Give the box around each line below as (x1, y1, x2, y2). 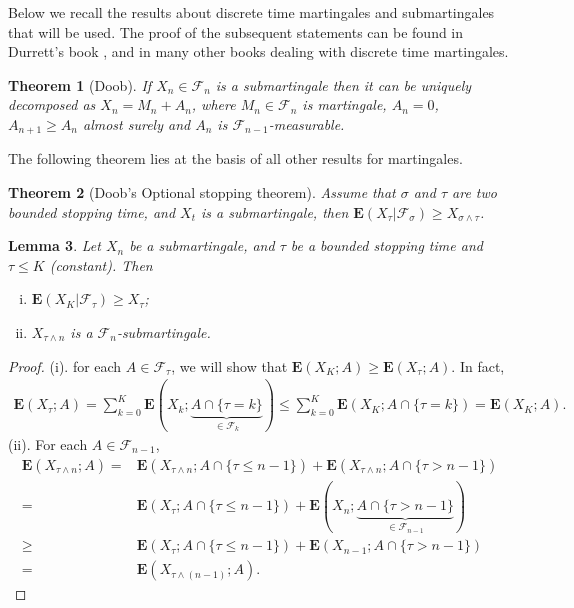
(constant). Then (49, 254, 153, 275)
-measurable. (268, 113, 345, 134)
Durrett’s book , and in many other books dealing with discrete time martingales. (8, 41, 509, 62)
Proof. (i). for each (8, 355, 122, 376)
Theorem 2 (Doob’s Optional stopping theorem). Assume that (8, 182, 396, 203)
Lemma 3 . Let (8, 235, 101, 256)
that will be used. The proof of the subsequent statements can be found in (8, 21, 464, 42)
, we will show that (171, 355, 288, 376)
